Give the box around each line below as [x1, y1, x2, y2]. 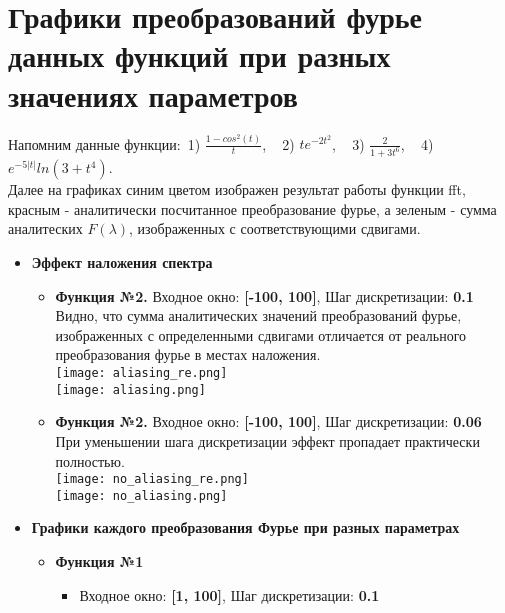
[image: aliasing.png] [55, 382, 206, 397]
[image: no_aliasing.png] [55, 488, 228, 503]
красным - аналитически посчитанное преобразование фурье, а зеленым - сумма [8, 198, 497, 219]
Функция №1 [55, 551, 144, 572]
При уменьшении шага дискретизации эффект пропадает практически [55, 430, 480, 451]
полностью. [55, 450, 125, 471]
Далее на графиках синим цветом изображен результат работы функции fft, [8, 179, 466, 200]
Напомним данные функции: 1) [8, 133, 201, 154]
